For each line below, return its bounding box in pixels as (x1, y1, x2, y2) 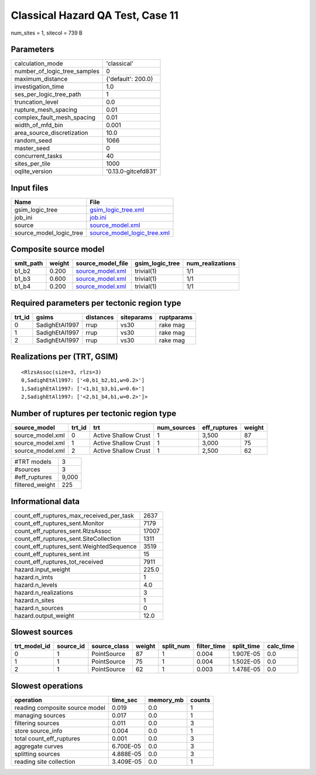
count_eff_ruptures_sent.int (14, 550, 90, 558)
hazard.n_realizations (14, 588, 73, 597)
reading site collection (14, 757, 75, 766)
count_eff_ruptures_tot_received (14, 557, 104, 566)
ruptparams (159, 313, 193, 321)
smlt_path (14, 259, 43, 268)
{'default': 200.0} (106, 75, 153, 83)
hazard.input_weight (14, 565, 70, 573)
